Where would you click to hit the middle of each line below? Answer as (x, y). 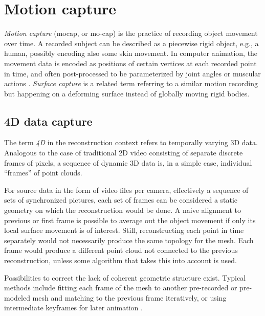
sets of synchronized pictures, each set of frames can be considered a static (121, 200)
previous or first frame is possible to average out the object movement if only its (130, 220)
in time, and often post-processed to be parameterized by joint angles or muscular (132, 73)
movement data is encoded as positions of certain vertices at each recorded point (130, 63)
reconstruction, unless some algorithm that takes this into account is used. (120, 260)
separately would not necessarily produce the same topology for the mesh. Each (129, 240)
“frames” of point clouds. (43, 173)
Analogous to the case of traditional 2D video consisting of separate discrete (124, 153)
